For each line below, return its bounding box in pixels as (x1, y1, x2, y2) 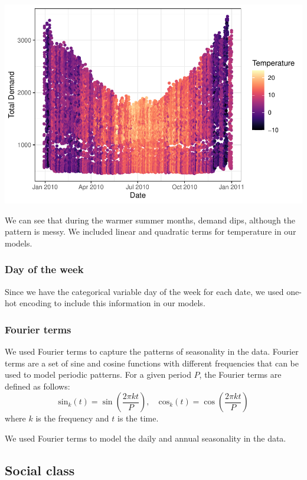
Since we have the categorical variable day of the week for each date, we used (5, 285, 284, 297)
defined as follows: (5, 380, 70, 392)
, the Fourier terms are (199, 368, 282, 381)
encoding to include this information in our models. (19, 297, 205, 309)
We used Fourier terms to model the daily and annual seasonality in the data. (5, 432, 286, 444)
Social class (5, 460, 75, 479)
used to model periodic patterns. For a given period (5, 368, 191, 381)
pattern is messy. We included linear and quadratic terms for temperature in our (5, 225, 296, 238)
